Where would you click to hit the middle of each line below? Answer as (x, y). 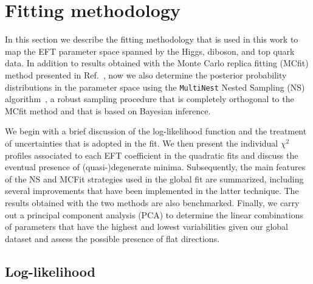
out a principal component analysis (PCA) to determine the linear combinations (154, 214)
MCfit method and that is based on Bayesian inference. (108, 110)
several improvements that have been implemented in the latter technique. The (152, 191)
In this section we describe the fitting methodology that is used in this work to (152, 39)
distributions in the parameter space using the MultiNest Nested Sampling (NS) (155, 87)
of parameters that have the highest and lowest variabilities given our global (146, 227)
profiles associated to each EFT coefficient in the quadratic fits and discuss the (152, 155)
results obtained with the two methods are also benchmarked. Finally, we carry (152, 202)
